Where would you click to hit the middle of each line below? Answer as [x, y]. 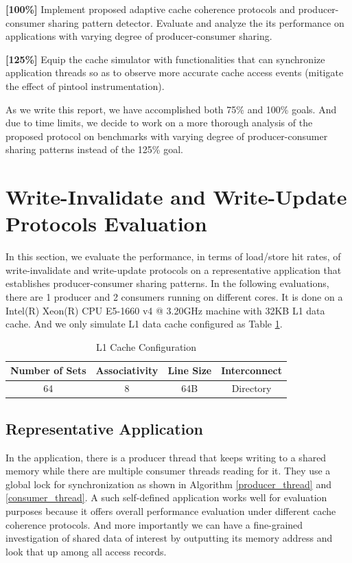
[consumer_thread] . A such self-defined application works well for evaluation [166, 497]
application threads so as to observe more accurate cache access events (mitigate [175, 72]
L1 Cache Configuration [146, 346]
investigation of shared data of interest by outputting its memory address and [169, 538]
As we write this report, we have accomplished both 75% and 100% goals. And [171, 109]
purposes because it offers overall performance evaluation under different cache [171, 510]
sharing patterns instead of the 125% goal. [94, 149]
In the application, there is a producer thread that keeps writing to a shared [166, 457]
